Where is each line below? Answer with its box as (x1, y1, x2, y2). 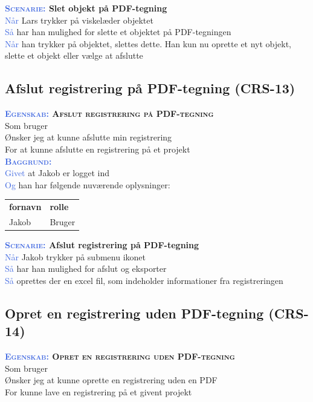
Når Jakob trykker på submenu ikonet (5, 250, 146, 263)
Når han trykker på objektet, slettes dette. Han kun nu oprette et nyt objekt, (5, 37, 292, 50)
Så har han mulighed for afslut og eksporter (5, 262, 167, 275)
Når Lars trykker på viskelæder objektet (5, 13, 153, 26)
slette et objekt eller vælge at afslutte (5, 49, 143, 62)
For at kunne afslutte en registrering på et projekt (5, 142, 190, 155)
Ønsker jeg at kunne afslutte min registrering (5, 131, 172, 143)
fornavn (9, 200, 42, 213)
